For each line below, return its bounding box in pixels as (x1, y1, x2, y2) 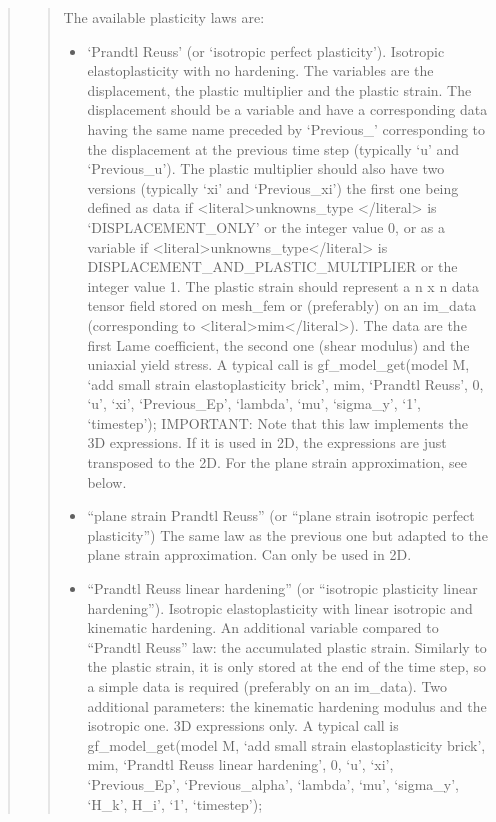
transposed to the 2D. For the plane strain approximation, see (87, 452, 468, 473)
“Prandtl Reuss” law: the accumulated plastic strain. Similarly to (87, 636, 487, 657)
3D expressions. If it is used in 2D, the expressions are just (87, 432, 447, 453)
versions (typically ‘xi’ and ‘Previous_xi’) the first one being (87, 177, 459, 198)
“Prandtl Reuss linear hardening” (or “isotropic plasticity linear (87, 578, 478, 599)
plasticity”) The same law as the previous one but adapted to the (87, 524, 488, 545)
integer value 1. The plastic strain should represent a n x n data (87, 275, 480, 296)
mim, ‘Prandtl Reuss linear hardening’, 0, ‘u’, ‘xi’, (87, 754, 394, 775)
